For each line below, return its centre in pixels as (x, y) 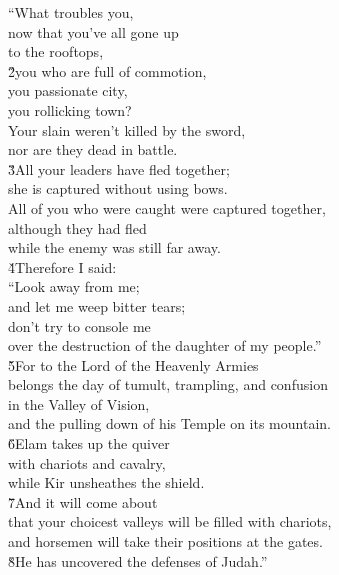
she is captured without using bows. (118, 188)
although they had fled (77, 227)
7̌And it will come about (83, 501)
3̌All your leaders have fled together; (119, 168)
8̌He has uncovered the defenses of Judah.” (138, 560)
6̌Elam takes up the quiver (89, 443)
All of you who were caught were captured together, (167, 207)
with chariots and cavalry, (87, 462)
